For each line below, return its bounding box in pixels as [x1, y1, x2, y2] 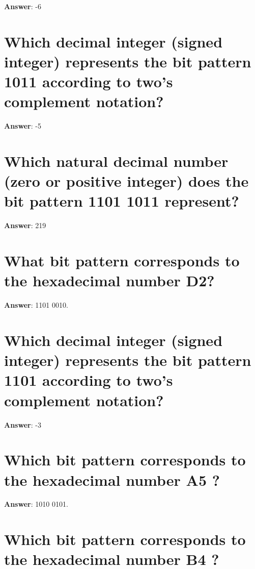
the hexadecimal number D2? [4, 270, 215, 291]
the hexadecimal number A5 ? [4, 469, 220, 490]
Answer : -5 [4, 120, 41, 131]
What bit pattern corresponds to [4, 250, 240, 271]
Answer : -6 [4, 1, 41, 11]
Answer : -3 [4, 419, 41, 430]
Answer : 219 [4, 220, 46, 231]
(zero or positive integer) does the [4, 170, 249, 191]
